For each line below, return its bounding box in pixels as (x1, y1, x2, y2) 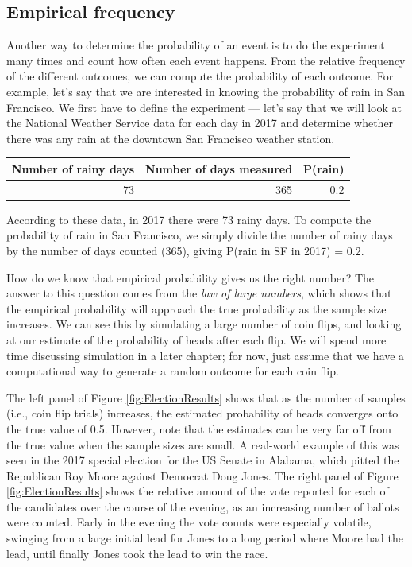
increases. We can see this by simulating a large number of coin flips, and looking (6, 316, 402, 332)
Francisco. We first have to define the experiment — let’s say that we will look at (6, 99, 402, 115)
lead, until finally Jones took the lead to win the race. (6, 545, 268, 561)
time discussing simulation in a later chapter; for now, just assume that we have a (6, 347, 405, 363)
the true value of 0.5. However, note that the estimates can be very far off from (6, 420, 391, 437)
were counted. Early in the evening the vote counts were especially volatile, (6, 514, 372, 530)
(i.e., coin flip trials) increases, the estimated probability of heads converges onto (6, 405, 399, 421)
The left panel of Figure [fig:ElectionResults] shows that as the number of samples (6, 389, 406, 406)
